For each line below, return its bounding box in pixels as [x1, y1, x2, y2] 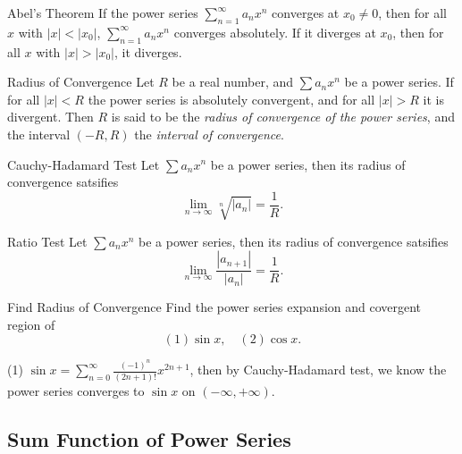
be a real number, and [172, 72, 294, 91]
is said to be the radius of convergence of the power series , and [111, 107, 455, 126]
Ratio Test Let [7, 231, 88, 250]
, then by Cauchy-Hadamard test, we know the [189, 360, 447, 379]
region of [7, 315, 55, 333]
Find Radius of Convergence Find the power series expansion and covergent [7, 298, 422, 316]
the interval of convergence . [134, 124, 284, 143]
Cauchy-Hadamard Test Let [7, 155, 160, 173]
